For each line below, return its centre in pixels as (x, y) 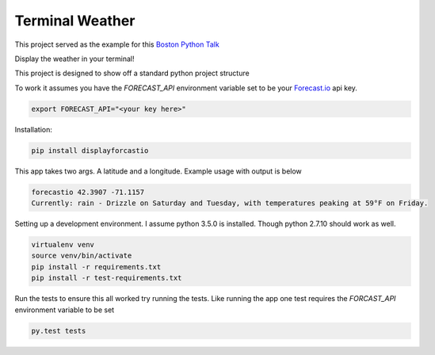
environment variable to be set (65, 310)
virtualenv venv (63, 244)
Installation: (34, 129)
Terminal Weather (75, 21)
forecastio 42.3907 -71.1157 (88, 192)
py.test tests (59, 330)
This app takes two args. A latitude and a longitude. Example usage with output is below (158, 171)
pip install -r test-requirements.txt (107, 278)
